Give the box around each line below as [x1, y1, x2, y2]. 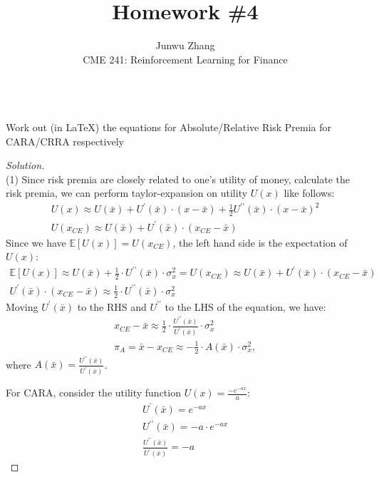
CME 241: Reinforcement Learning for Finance [83, 51, 288, 66]
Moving [6, 299, 38, 314]
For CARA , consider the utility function [6, 385, 181, 400]
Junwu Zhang [155, 38, 215, 53]
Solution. [6, 158, 45, 173]
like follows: [284, 185, 335, 200]
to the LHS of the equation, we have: [165, 299, 326, 314]
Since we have [6, 235, 66, 250]
